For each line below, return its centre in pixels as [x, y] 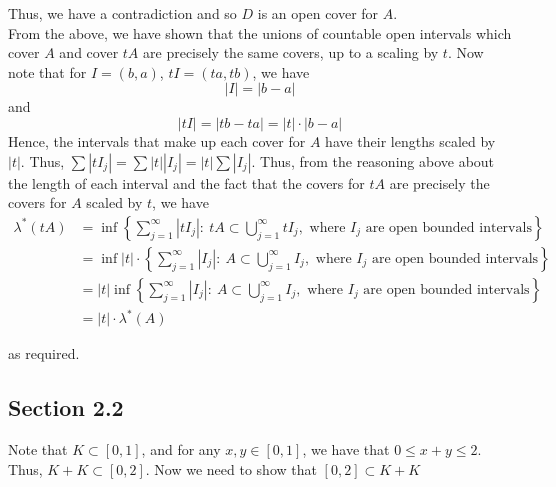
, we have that [346, 449]
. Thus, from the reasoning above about [373, 160]
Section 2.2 [66, 407]
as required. [44, 353]
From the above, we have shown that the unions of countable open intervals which [260, 32]
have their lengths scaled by [410, 140]
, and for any [181, 449]
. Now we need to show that [231, 468]
